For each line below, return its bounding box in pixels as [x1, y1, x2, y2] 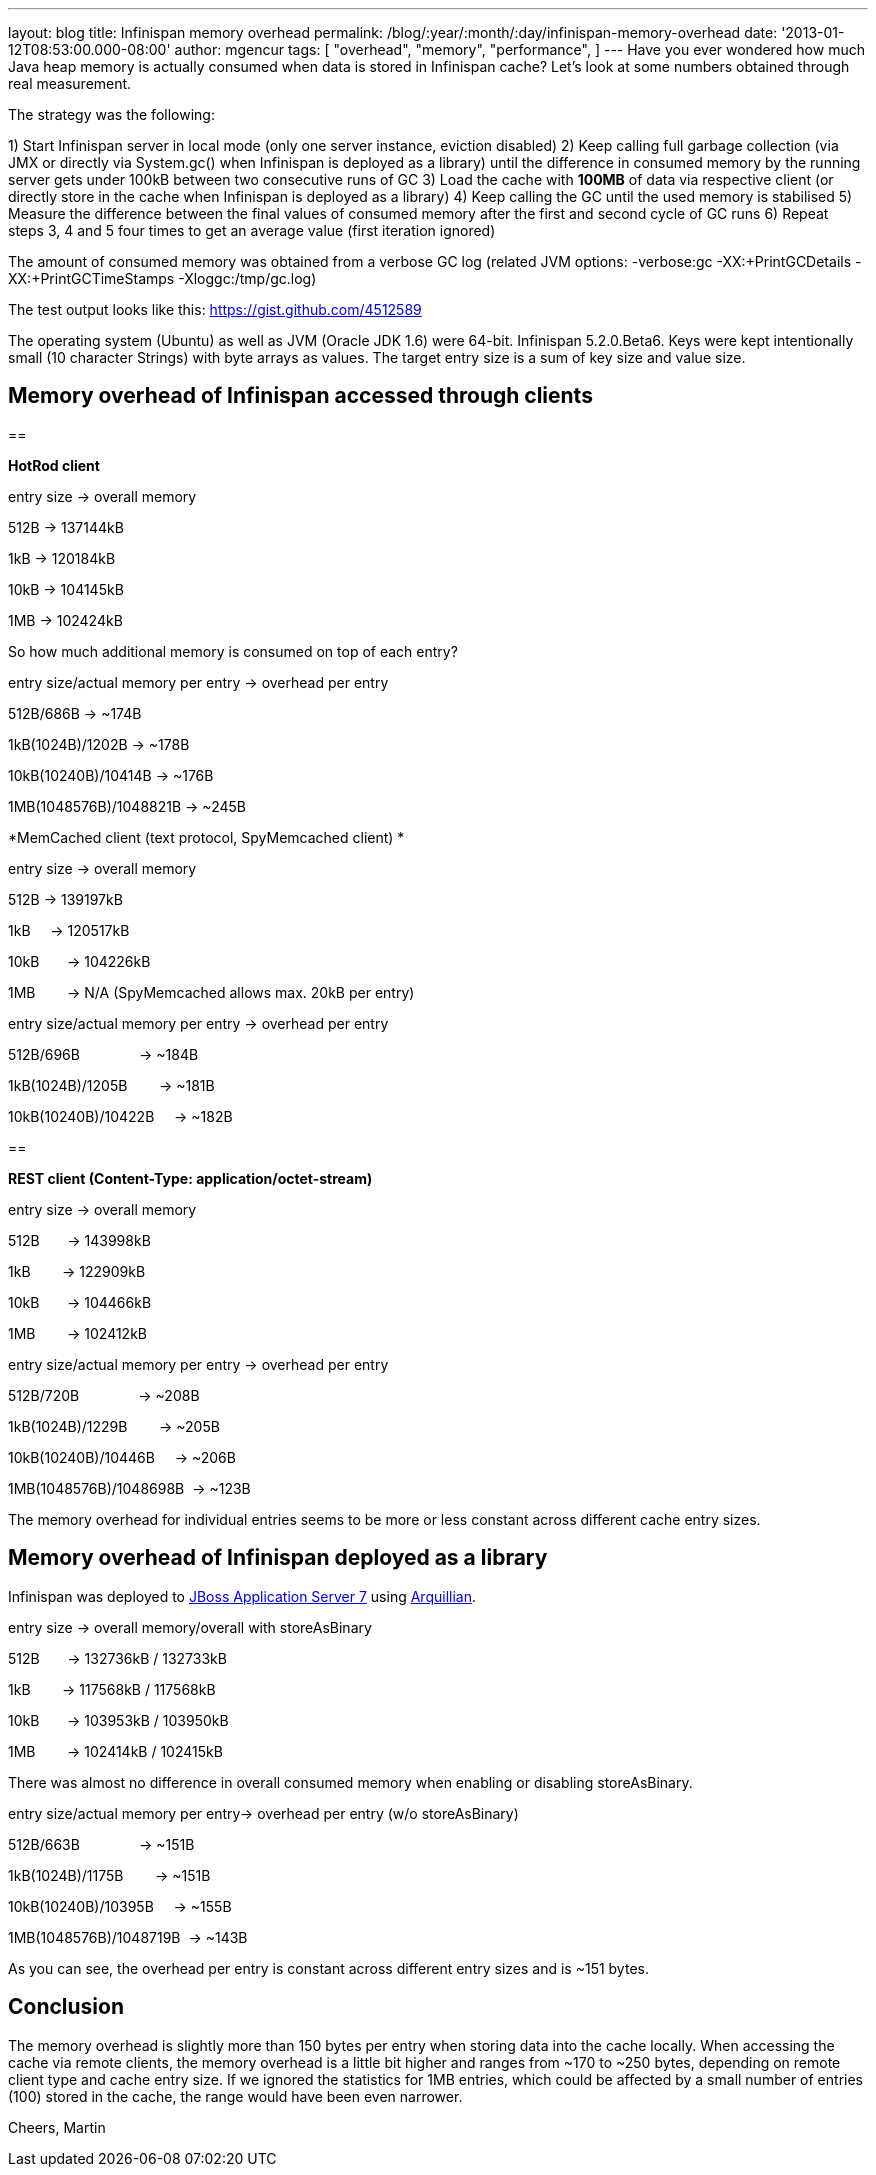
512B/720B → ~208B [8, 1386, 200, 1404]
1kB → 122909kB [8, 1262, 146, 1280]
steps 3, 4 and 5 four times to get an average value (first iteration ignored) [8, 222, 496, 239]
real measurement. [8, 75, 132, 92]
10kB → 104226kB [8, 952, 151, 970]
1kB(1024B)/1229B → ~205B [8, 1417, 220, 1435]
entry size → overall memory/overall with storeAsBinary [8, 1618, 372, 1636]
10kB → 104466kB [8, 1293, 152, 1311]
